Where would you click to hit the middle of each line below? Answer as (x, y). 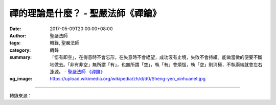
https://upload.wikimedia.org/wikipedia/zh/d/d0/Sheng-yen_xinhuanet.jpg (128, 79)
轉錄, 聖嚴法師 (64, 43)
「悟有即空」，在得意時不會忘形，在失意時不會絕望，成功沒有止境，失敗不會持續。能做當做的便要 (152, 57)
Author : (18, 35)
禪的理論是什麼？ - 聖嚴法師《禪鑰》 (85, 13)
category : (20, 50)
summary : (21, 57)
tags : (15, 43)
